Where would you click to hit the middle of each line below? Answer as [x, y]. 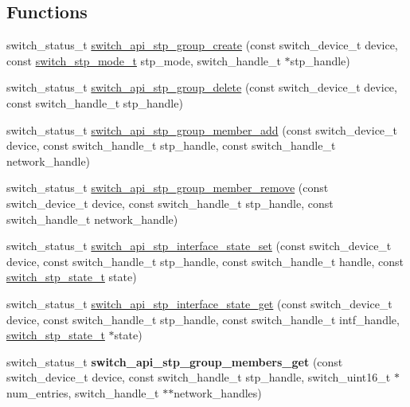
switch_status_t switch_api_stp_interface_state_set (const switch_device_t [199, 246]
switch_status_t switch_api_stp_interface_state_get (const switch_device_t [199, 303]
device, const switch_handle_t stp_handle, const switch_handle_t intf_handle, [203, 319]
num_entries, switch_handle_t [83, 392]
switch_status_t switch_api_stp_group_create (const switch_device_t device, [202, 45]
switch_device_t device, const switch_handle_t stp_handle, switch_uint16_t [199, 377]
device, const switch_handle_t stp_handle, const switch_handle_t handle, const [205, 261]
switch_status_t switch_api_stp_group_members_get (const [175, 361]
